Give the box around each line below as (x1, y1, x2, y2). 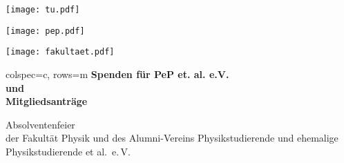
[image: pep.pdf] (6, 26, 85, 36)
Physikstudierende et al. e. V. (6, 144, 131, 158)
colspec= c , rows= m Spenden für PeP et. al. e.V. (6, 66, 229, 81)
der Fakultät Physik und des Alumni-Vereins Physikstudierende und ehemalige (6, 131, 338, 145)
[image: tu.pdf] (6, 5, 80, 15)
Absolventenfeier (6, 117, 75, 131)
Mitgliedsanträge (6, 94, 88, 108)
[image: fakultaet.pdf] (6, 47, 115, 57)
